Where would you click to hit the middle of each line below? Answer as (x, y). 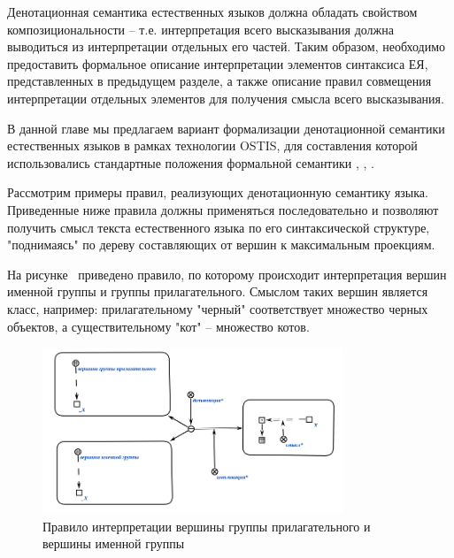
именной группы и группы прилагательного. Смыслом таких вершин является (218, 291)
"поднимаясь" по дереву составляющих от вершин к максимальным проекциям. (221, 245)
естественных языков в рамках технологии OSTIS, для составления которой (212, 145)
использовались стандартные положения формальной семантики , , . (191, 162)
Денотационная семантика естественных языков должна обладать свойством (212, 11)
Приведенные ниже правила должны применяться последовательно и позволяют (223, 209)
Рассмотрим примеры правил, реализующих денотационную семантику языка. (218, 192)
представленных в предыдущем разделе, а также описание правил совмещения (219, 81)
